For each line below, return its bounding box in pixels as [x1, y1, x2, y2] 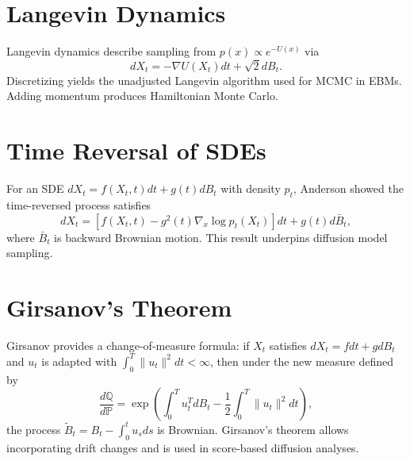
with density [220, 180, 281, 197]
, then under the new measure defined [209, 352, 394, 369]
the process [6, 421, 61, 437]
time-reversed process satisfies [6, 196, 151, 213]
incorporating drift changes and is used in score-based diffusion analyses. [6, 439, 359, 455]
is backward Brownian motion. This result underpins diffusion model [54, 229, 388, 245]
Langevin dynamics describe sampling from [6, 43, 216, 60]
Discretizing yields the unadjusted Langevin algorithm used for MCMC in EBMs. [6, 71, 402, 88]
